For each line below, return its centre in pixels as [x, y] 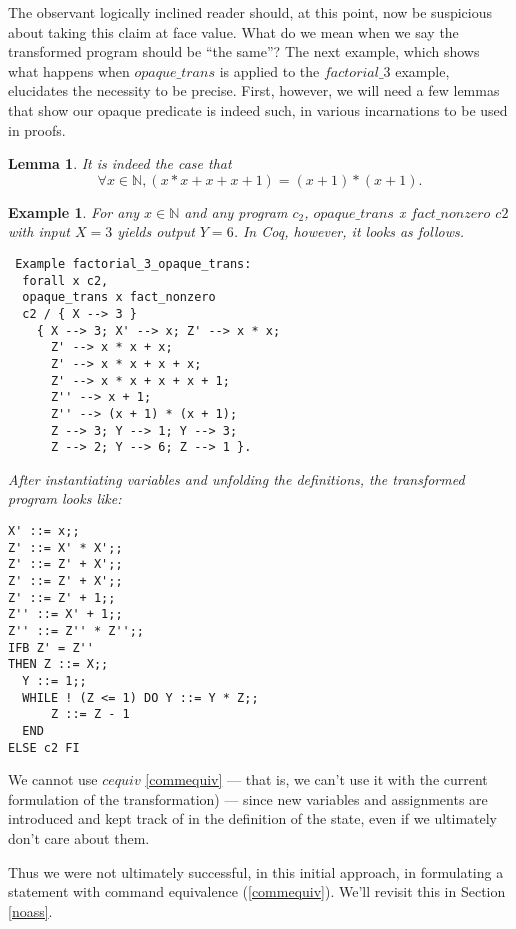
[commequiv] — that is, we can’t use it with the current [316, 779]
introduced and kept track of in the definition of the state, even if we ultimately [253, 818]
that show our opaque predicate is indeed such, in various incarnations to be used [258, 109]
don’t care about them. [79, 837]
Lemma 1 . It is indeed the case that [120, 163]
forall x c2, [65, 280]
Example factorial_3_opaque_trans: [133, 263]
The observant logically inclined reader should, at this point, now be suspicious [250, 12]
